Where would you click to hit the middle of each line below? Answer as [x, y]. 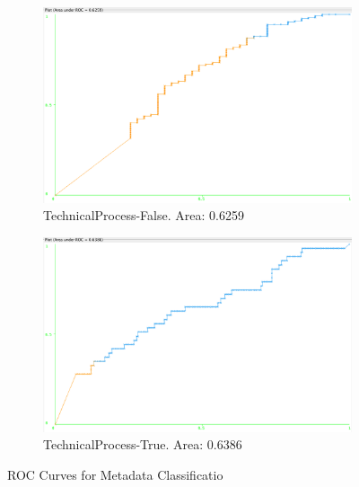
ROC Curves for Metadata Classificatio [115, 475]
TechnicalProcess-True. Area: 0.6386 [143, 444]
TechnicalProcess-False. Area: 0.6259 [144, 215]
